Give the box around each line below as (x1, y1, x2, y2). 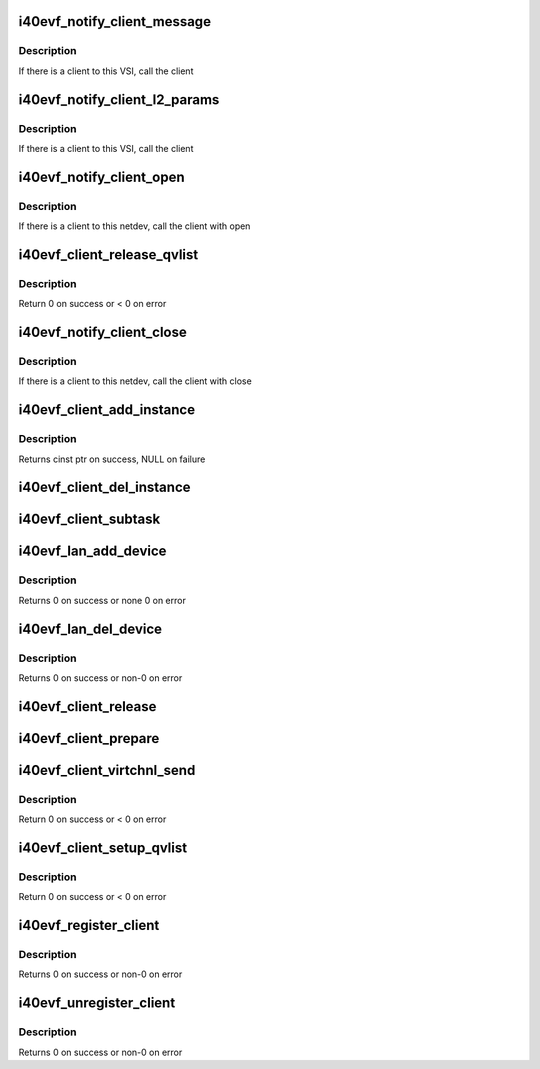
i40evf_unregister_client (18, 995, 176, 1012)
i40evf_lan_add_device (18, 543, 167, 560)
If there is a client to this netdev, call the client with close (18, 375, 252, 387)
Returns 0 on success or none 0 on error (18, 594, 187, 606)
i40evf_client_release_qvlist (18, 246, 199, 263)
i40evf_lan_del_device (18, 620, 163, 637)
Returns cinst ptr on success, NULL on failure (18, 453, 206, 465)
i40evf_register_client (18, 917, 160, 934)
